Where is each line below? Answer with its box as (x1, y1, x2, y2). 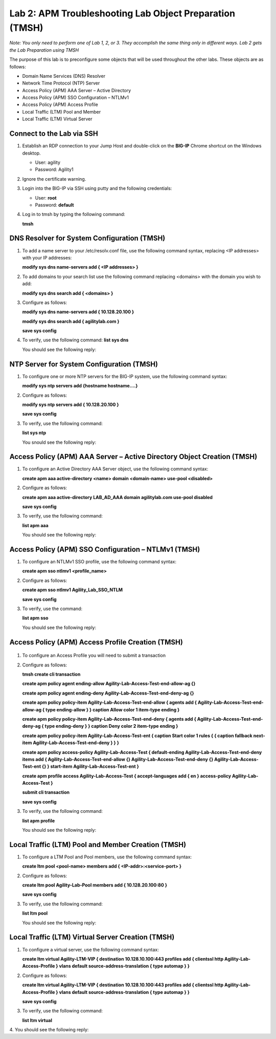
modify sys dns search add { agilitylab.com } (22, 318, 120, 324)
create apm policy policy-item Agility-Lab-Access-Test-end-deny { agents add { (22, 716, 196, 722)
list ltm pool (22, 910, 48, 916)
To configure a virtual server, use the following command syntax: (22, 946, 159, 953)
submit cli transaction (22, 789, 70, 795)
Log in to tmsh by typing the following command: (22, 211, 125, 218)
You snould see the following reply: (22, 439, 97, 445)
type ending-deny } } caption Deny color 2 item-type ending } (44, 723, 178, 729)
